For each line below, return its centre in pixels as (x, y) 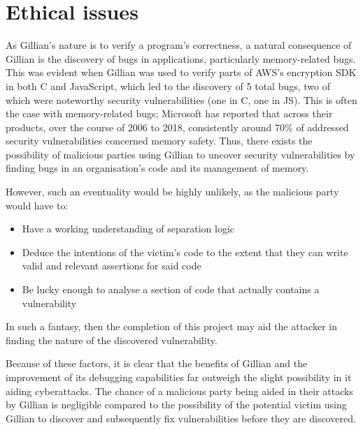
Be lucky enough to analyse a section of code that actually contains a (171, 289)
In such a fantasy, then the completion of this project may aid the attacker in (171, 326)
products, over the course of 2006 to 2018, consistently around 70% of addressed (177, 127)
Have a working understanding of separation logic (128, 229)
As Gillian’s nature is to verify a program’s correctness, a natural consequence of (179, 45)
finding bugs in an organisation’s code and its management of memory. (157, 168)
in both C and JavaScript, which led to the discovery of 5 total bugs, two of (168, 86)
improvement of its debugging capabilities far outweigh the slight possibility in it (179, 377)
